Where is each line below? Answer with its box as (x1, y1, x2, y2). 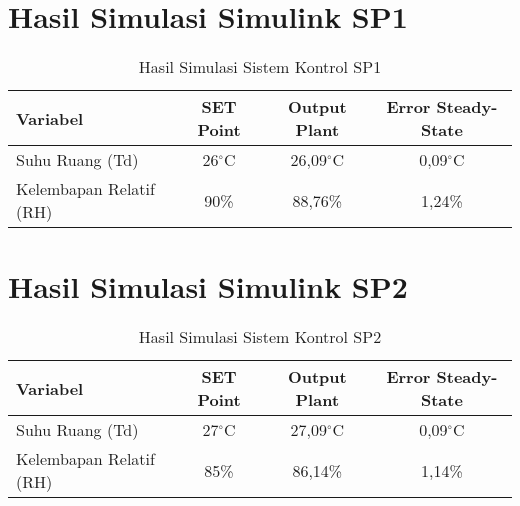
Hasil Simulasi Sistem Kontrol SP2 (138, 325, 382, 349)
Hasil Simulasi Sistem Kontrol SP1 (138, 55, 382, 79)
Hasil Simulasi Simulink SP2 (8, 266, 408, 307)
